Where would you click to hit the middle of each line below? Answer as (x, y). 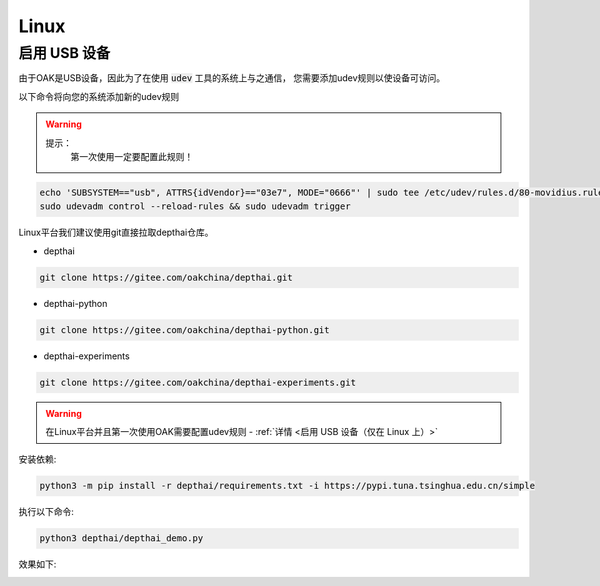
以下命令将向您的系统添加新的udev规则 (99, 96)
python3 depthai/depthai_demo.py (121, 538)
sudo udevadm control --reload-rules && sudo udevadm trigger (195, 206)
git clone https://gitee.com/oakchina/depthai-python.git (184, 329)
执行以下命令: (46, 512)
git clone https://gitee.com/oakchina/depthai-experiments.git (198, 382)
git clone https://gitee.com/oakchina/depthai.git (166, 277)
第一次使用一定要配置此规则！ (132, 156)
